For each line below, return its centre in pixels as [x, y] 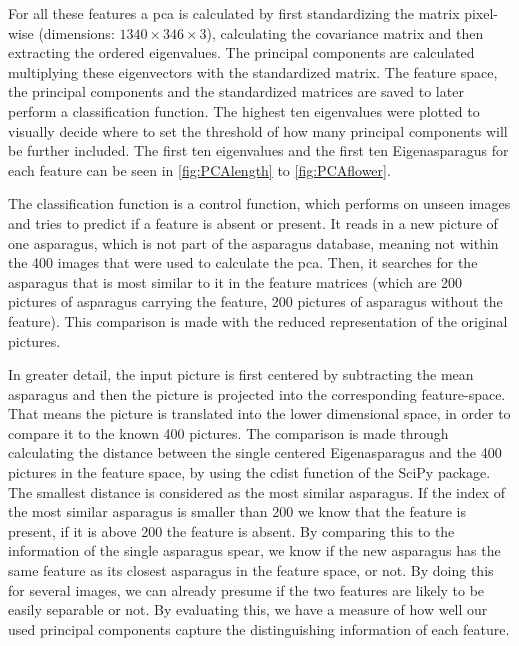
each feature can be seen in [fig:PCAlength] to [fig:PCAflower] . [199, 169]
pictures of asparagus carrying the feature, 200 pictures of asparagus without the [255, 301]
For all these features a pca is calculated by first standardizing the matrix [234, 13]
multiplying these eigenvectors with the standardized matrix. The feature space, [253, 71]
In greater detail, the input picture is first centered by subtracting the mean [241, 374]
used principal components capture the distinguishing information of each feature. [259, 628]
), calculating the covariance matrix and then [345, 32]
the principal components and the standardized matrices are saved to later [236, 91]
